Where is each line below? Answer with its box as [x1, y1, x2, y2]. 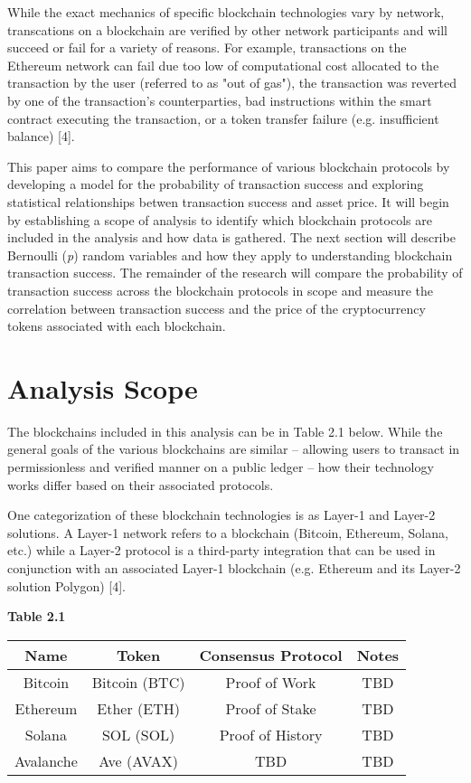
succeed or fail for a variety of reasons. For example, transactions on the [7, 38, 407, 57]
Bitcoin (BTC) [91, 671, 185, 693]
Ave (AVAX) [99, 750, 178, 771]
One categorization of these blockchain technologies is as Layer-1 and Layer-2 [7, 505, 436, 524]
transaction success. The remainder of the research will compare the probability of [7, 263, 463, 282]
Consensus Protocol [199, 644, 343, 665]
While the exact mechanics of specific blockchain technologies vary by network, [7, 3, 445, 21]
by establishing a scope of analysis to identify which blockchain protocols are [7, 210, 432, 229]
